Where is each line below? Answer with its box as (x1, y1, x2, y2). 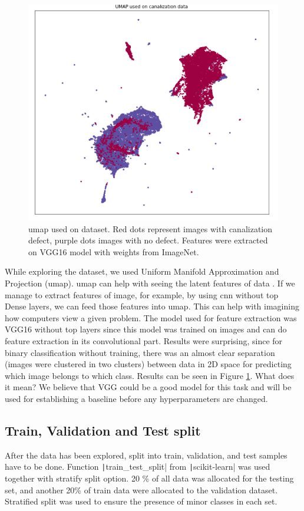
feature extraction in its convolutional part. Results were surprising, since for (5, 334, 283, 347)
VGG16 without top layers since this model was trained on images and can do (5, 323, 287, 335)
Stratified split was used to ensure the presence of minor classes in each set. (5, 495, 277, 507)
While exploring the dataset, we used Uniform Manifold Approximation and (5, 265, 279, 278)
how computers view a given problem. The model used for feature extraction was (5, 311, 297, 324)
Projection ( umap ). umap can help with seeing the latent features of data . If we (5, 277, 295, 289)
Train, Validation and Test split (5, 421, 201, 439)
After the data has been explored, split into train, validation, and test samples (5, 449, 288, 461)
